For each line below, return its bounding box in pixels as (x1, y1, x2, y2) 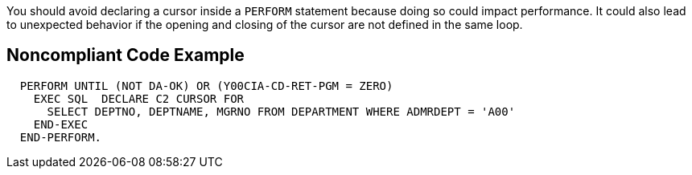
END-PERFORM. (19, 130, 102, 144)
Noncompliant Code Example (6, 45, 245, 66)
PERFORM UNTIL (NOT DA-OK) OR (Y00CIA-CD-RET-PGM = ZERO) (19, 79, 393, 92)
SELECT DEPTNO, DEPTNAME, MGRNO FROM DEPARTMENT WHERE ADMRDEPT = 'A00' (47, 104, 516, 118)
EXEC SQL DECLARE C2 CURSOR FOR (33, 92, 245, 105)
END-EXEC (33, 117, 89, 131)
